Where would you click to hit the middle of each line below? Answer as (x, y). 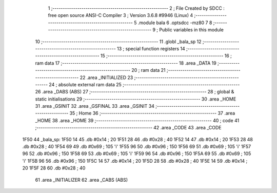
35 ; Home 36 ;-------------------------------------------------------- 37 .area (152, 113)
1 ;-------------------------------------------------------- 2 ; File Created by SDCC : (136, 8)
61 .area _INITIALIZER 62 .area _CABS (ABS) (82, 180)
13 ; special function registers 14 (151, 48)
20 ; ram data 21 (149, 70)
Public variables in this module (192, 30)
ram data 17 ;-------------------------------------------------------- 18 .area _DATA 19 (126, 63)
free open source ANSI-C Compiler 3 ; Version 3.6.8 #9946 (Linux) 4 (121, 15)
